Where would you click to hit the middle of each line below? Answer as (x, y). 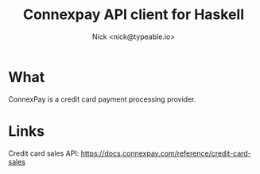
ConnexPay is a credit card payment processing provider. (102, 99)
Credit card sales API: (44, 153)
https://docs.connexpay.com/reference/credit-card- (166, 153)
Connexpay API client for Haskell (134, 15)
